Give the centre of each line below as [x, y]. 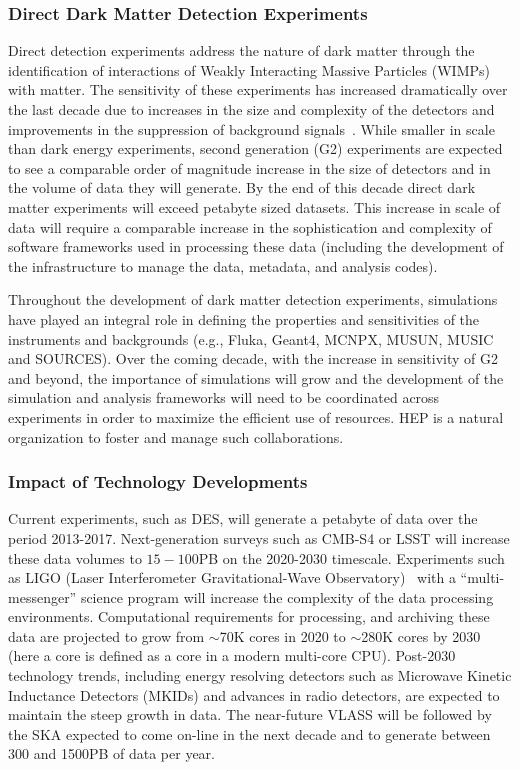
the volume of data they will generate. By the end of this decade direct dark [242, 187]
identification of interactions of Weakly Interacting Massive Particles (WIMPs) [249, 69]
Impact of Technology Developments [158, 481]
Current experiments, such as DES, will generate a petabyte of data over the [243, 518]
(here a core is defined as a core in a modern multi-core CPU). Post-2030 [232, 655]
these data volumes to [75, 557]
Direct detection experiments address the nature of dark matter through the [241, 50]
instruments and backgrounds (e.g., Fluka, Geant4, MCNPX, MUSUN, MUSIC [251, 338]
